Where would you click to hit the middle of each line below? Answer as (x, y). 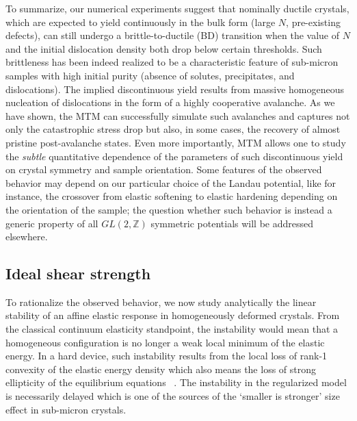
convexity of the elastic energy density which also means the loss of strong (161, 369)
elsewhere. (27, 237)
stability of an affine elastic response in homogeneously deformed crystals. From (173, 315)
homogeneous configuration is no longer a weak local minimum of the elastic (165, 342)
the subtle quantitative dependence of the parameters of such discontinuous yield (174, 156)
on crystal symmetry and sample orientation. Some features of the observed (164, 169)
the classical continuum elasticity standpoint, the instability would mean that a (172, 329)
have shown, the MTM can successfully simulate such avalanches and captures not (178, 115)
